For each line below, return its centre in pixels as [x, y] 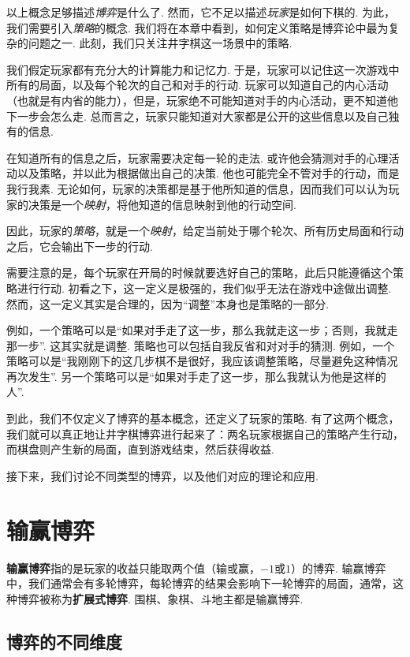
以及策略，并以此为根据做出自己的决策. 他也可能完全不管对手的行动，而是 [208, 173]
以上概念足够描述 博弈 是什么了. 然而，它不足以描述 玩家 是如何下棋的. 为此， [201, 12]
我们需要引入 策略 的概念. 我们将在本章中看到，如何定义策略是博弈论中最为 [198, 27]
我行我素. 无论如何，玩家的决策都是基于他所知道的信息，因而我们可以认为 [198, 188]
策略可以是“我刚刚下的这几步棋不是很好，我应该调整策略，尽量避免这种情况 [202, 361]
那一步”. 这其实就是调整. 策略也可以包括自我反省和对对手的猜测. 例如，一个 [201, 345]
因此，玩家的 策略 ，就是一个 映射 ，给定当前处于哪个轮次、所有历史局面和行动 [205, 231]
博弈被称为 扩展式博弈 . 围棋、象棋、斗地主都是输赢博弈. [160, 598]
